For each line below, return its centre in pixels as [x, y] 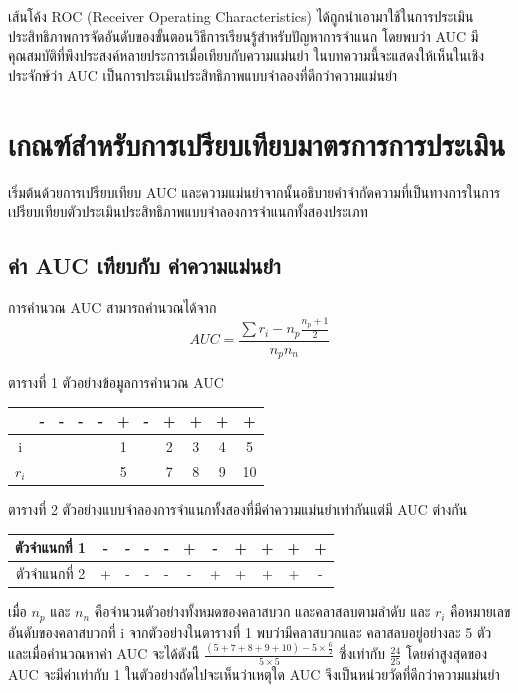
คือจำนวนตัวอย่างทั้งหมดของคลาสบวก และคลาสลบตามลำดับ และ [262, 611]
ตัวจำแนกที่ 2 [50, 572]
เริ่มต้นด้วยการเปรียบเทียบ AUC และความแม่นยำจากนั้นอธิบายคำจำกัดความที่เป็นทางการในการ [254, 191]
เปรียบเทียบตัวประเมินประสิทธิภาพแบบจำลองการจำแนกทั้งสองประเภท [188, 211]
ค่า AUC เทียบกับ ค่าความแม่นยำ [144, 265]
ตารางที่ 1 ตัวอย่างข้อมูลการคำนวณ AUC [116, 382]
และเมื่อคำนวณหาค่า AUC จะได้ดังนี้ [104, 653]
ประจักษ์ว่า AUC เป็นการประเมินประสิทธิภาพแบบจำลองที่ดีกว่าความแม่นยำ [203, 74]
